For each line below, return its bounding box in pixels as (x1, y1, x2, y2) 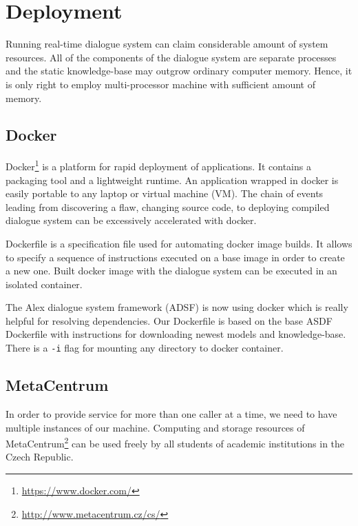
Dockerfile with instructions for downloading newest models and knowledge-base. (6, 327, 346, 341)
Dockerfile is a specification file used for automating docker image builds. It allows (6, 236, 352, 250)
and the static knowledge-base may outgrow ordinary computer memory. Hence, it (6, 63, 352, 78)
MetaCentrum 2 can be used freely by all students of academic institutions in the (6, 434, 345, 450)
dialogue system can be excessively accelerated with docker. (6, 213, 257, 227)
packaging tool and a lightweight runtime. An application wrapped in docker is (6, 172, 339, 187)
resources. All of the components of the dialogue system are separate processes (6, 50, 337, 64)
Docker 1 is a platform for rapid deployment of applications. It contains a (6, 157, 311, 173)
